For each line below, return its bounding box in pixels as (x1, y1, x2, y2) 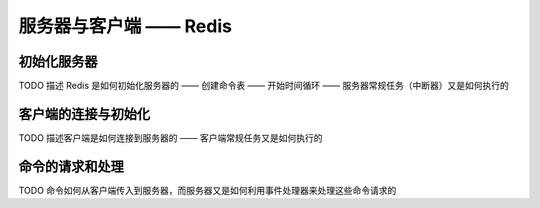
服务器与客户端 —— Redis (18, 15, 232, 37)
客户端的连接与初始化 (18, 105, 150, 122)
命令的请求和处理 (18, 158, 124, 175)
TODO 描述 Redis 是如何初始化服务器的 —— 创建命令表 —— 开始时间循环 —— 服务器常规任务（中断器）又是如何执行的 (18, 80, 509, 92)
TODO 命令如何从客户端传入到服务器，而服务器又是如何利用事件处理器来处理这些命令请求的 (18, 184, 397, 196)
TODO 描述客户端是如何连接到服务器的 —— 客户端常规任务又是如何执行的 (18, 131, 323, 144)
